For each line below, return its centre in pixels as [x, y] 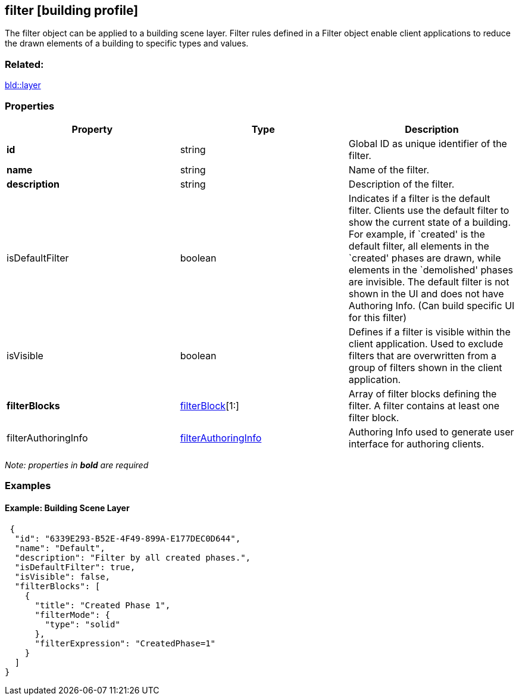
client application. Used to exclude [426, 343]
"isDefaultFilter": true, [75, 567]
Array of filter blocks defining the [423, 393]
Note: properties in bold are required [77, 465]
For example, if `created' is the [417, 234]
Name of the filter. [389, 169]
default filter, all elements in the [419, 246]
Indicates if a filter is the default [419, 198]
